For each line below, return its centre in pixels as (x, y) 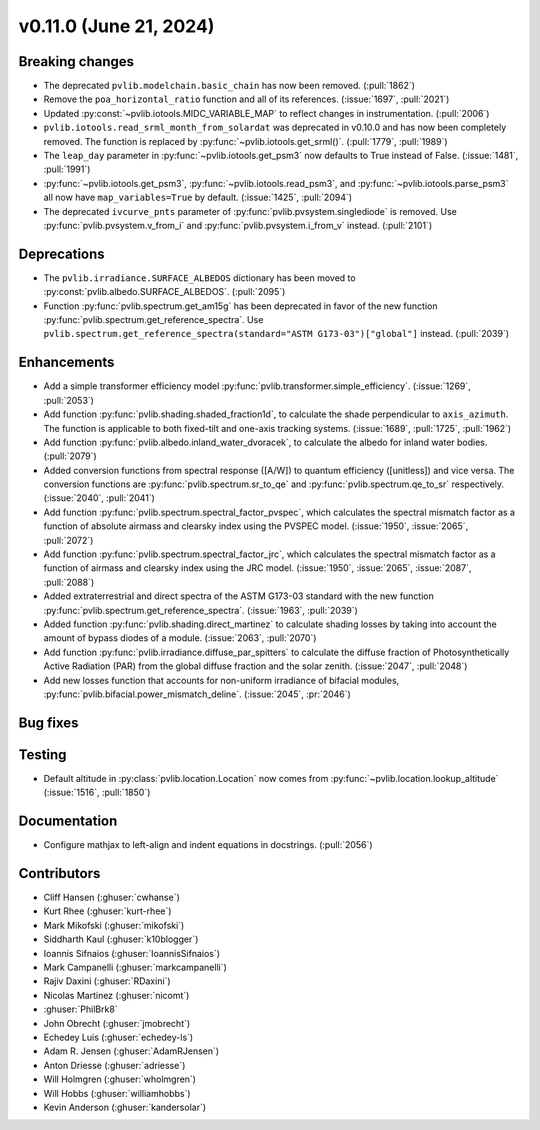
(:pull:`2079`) (70, 456)
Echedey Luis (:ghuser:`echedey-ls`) (118, 1037)
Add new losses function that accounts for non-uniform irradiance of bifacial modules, (221, 680)
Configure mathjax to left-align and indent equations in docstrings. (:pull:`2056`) (208, 845)
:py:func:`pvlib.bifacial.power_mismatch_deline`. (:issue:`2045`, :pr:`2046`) (197, 694)
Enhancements (66, 362)
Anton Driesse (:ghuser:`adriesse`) (114, 1065)
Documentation (68, 821)
